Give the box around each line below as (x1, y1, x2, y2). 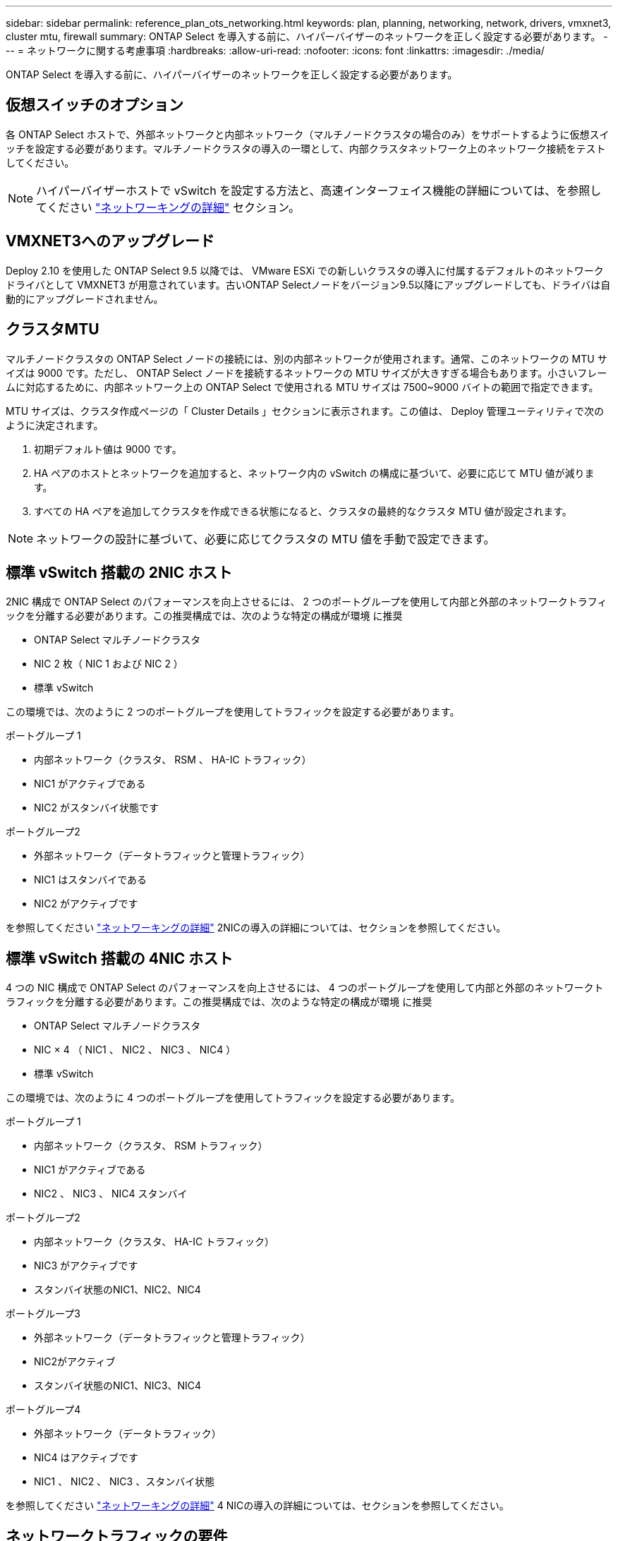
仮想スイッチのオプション (6, 96, 183, 114)
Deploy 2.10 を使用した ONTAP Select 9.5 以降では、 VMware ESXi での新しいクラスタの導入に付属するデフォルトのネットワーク (6, 264, 604, 277)
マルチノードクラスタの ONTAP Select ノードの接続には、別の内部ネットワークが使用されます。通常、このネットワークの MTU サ (6, 352, 607, 365)
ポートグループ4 (6, 1403, 81, 1416)
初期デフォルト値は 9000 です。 (34, 442, 182, 455)
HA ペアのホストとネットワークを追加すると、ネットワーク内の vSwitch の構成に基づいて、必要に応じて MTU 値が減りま (34, 466, 595, 479)
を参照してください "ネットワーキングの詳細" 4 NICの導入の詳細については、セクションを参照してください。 (6, 1499, 509, 1512)
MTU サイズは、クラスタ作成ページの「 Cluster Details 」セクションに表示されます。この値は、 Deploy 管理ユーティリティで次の (6, 404, 604, 417)
